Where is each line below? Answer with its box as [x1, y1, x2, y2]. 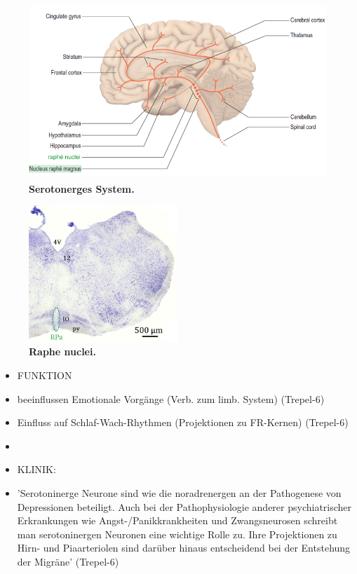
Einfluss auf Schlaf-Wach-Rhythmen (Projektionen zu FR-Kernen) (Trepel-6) [17, 415, 349, 430]
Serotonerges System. [29, 181, 135, 196]
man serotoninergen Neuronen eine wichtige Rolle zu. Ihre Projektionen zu [17, 526, 337, 541]
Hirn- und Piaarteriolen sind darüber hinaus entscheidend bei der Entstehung [17, 540, 351, 555]
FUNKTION [17, 367, 72, 382]
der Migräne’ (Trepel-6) [17, 554, 119, 568]
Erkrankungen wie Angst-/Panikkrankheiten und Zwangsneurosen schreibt [17, 513, 338, 528]
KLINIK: [17, 462, 56, 477]
